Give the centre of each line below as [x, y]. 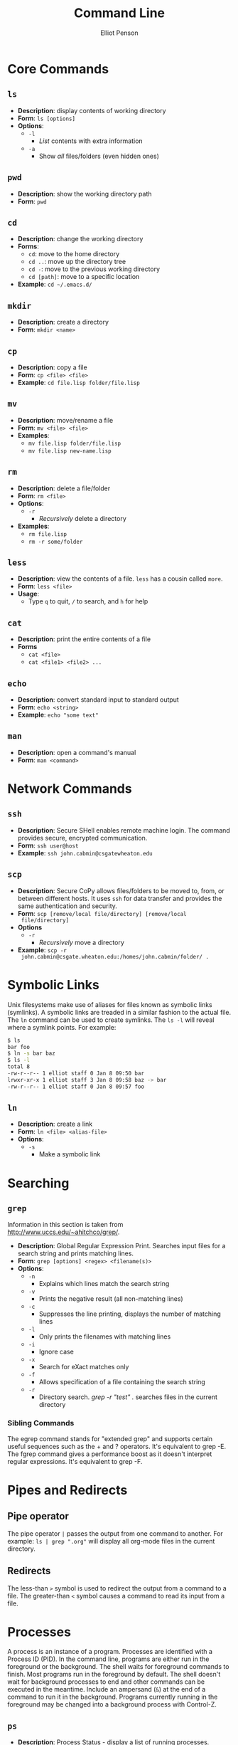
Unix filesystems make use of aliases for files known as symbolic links [110, 1004]
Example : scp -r [42, 950]
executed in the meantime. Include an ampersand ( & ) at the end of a [107, 1689]
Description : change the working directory [80, 239]
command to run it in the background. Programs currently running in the [113, 1697]
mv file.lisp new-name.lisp [70, 451]
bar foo [19, 1047]
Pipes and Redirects [67, 1490]
